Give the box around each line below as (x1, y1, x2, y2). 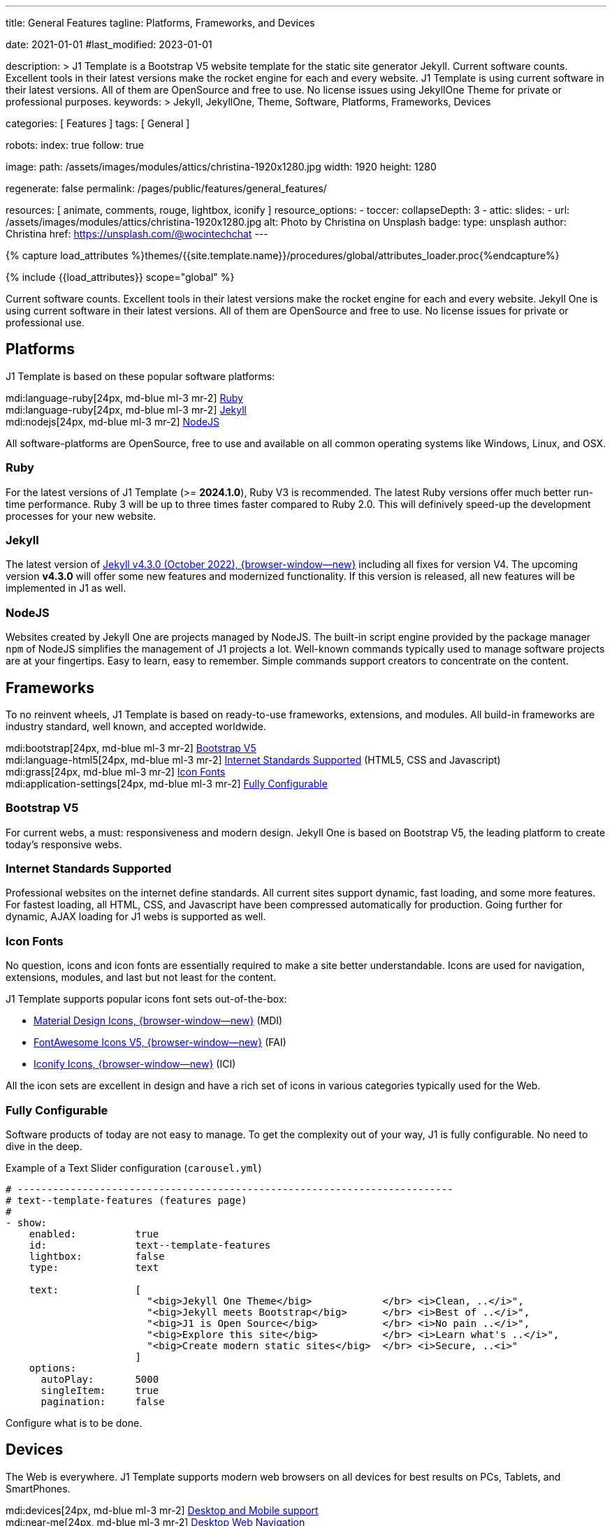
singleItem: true (41, 1384, 159, 1396)
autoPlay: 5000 (41, 1373, 159, 1385)
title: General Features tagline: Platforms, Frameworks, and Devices (6, 17, 315, 29)
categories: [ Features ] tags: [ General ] (6, 117, 190, 129)
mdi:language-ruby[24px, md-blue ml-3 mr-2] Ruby (6, 391, 243, 404)
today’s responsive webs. (6, 838, 122, 850)
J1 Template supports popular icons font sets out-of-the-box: (6, 993, 287, 1005)
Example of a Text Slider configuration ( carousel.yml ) (6, 1161, 262, 1174)
